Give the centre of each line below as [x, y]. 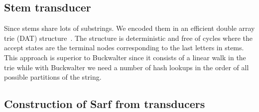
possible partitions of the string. [53, 77]
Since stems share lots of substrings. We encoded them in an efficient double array [129, 28]
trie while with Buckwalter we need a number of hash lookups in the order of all [127, 67]
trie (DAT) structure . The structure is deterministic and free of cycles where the [129, 38]
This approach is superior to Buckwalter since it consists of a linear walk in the [125, 57]
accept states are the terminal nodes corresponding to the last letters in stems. [124, 48]
